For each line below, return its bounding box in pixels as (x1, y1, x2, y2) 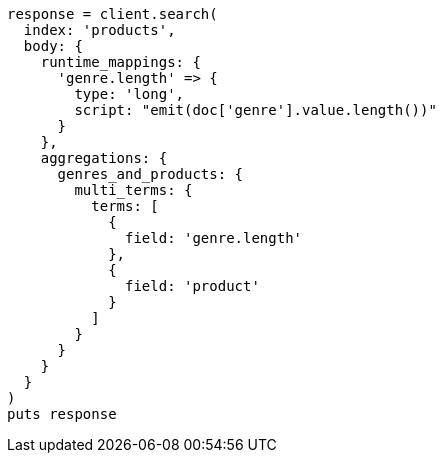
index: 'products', (23, 22, 176, 38)
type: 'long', (74, 86, 185, 102)
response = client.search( (7, 6, 218, 22)
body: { (23, 38, 83, 54)
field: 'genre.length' (125, 230, 303, 246)
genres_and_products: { (57, 166, 244, 182)
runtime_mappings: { (40, 54, 201, 70)
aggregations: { (40, 150, 168, 166)
